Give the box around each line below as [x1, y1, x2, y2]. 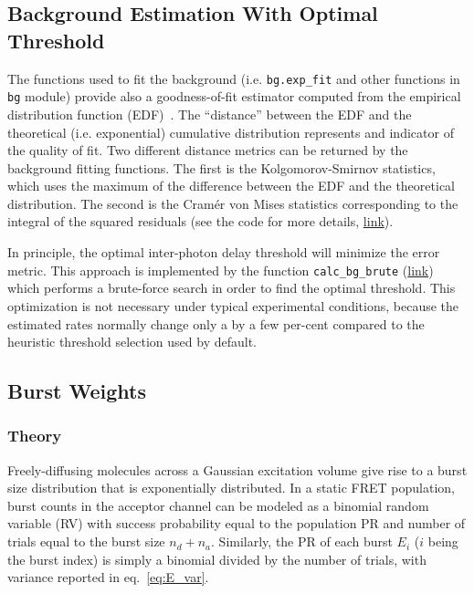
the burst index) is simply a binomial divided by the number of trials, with [7, 549, 427, 568]
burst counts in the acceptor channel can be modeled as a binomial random [7, 495, 429, 515]
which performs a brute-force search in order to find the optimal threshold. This [7, 278, 456, 297]
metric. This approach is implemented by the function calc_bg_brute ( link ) [7, 260, 434, 279]
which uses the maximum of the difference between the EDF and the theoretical [7, 176, 455, 195]
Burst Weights [7, 377, 146, 405]
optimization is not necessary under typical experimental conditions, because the [7, 296, 459, 315]
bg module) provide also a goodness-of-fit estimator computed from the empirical [7, 87, 461, 106]
